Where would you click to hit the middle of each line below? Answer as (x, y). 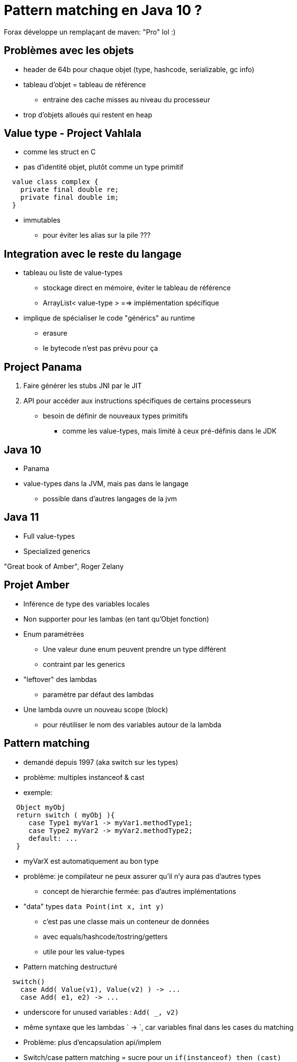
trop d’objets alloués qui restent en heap (88, 114)
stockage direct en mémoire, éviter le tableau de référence (137, 288)
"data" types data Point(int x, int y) (94, 906)
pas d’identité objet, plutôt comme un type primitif (103, 167)
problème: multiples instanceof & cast (84, 777)
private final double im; (70, 198)
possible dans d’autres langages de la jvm (110, 498)
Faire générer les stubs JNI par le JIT (83, 386)
